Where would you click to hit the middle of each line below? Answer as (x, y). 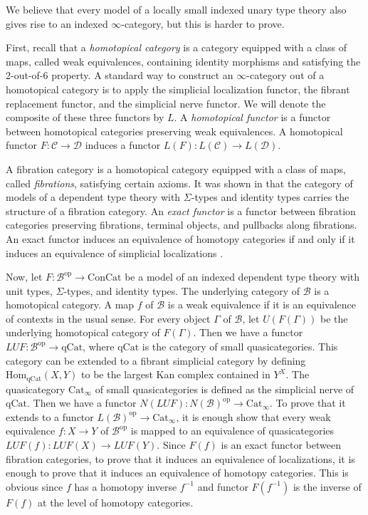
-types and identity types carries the (270, 197)
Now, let (24, 277)
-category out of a (285, 75)
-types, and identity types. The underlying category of (182, 290)
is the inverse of (327, 486)
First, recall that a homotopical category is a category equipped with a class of (176, 47)
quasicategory (36, 389)
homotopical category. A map (70, 305)
